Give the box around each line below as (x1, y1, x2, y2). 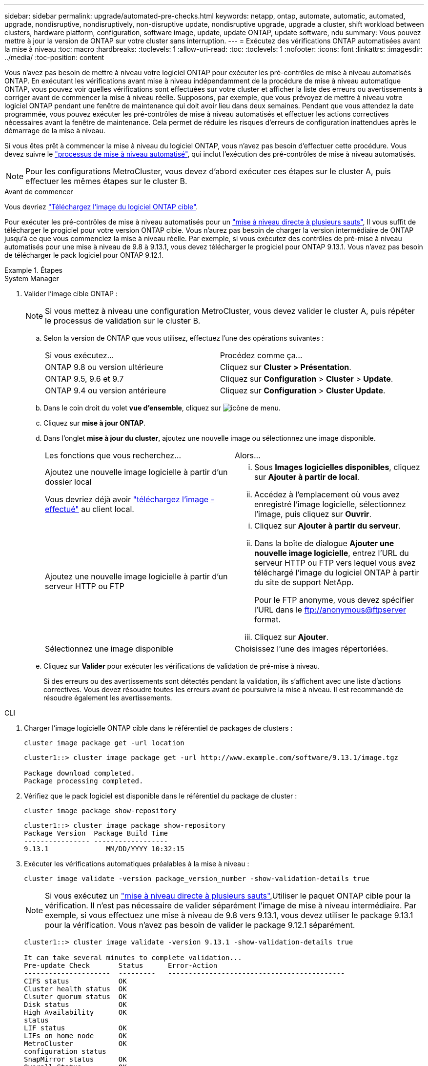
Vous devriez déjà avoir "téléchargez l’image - (45, 494, 214, 504)
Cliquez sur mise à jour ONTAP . (43, 419, 146, 427)
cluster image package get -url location (24, 739, 184, 747)
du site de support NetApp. (254, 577, 354, 587)
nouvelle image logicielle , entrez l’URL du (254, 548, 409, 558)
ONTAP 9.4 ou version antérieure (45, 386, 166, 395)
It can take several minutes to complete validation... (24, 954, 242, 962)
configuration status (24, 1047, 106, 1055)
